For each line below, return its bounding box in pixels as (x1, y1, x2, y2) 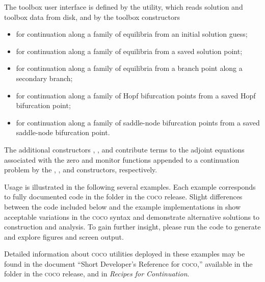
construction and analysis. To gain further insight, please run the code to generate (4, 221, 261, 232)
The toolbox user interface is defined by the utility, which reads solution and (4, 2, 243, 12)
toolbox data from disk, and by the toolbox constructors (4, 11, 180, 22)
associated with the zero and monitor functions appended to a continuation (4, 154, 240, 165)
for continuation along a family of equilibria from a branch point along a (16, 63, 243, 73)
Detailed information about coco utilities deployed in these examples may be (4, 248, 245, 259)
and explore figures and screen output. (4, 231, 124, 242)
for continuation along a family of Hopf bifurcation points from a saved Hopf (16, 90, 256, 100)
